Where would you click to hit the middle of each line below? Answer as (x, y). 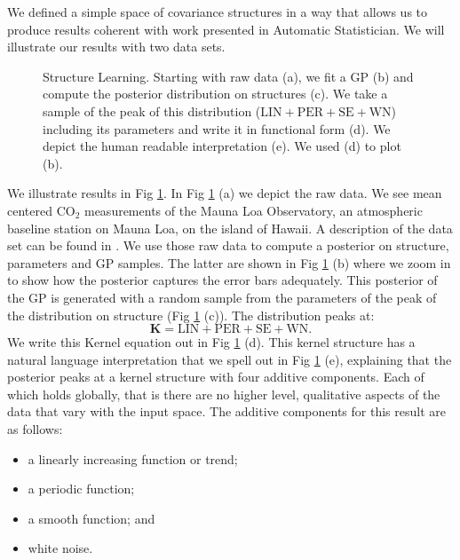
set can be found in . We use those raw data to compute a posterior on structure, (228, 245)
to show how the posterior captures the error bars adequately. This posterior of (222, 280)
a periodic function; (81, 489)
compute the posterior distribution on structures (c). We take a (215, 94)
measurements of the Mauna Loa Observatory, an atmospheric (253, 210)
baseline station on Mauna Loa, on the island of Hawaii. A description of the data (230, 228)
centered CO (41, 210)
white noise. (60, 548)
